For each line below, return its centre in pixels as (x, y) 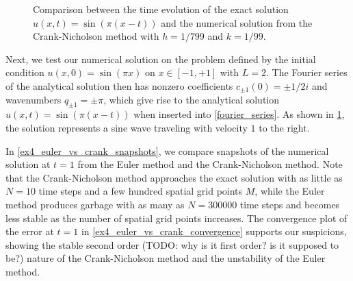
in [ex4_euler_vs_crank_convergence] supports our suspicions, (214, 231)
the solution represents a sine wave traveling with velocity (127, 127)
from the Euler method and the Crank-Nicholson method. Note (210, 164)
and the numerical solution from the (237, 22)
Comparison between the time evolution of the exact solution (161, 9)
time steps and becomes (290, 204)
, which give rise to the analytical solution (192, 99)
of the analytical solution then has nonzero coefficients (119, 85)
